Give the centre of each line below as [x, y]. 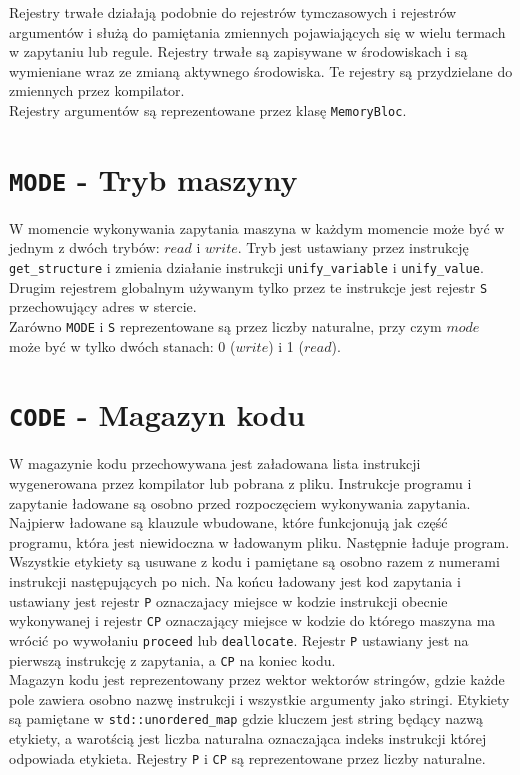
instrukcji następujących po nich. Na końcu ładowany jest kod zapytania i [235, 581]
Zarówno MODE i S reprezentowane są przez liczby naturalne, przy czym [225, 325]
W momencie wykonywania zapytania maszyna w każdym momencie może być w [257, 227]
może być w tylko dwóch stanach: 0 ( [122, 345]
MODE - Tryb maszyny [153, 178]
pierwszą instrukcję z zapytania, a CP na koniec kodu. [172, 659]
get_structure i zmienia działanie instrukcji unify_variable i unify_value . [246, 267]
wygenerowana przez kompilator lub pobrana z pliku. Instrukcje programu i [240, 483]
